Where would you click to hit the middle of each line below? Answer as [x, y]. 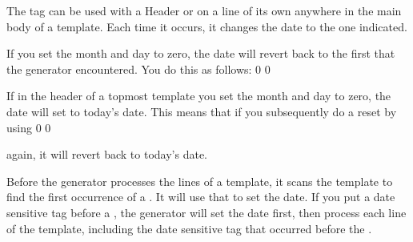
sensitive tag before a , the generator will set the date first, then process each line [206, 212]
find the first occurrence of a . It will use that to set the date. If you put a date [201, 197]
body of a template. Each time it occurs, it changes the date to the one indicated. [207, 26]
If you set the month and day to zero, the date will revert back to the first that [201, 53]
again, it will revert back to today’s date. [107, 154]
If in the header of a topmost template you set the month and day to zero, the [199, 96]
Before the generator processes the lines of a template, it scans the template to [200, 181]
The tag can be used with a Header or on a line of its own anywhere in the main [204, 10]
